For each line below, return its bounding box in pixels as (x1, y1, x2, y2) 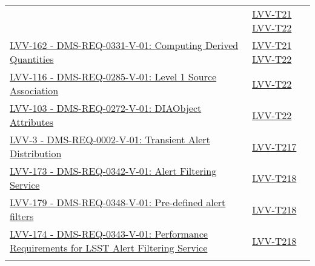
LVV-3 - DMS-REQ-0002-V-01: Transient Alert (10, 132, 210, 146)
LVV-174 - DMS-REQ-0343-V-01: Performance (10, 227, 208, 241)
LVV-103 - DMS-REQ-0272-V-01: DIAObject (10, 101, 202, 115)
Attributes (10, 115, 54, 129)
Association (10, 83, 59, 97)
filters (10, 209, 34, 223)
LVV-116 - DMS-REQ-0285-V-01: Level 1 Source (10, 70, 217, 83)
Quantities (10, 52, 54, 66)
